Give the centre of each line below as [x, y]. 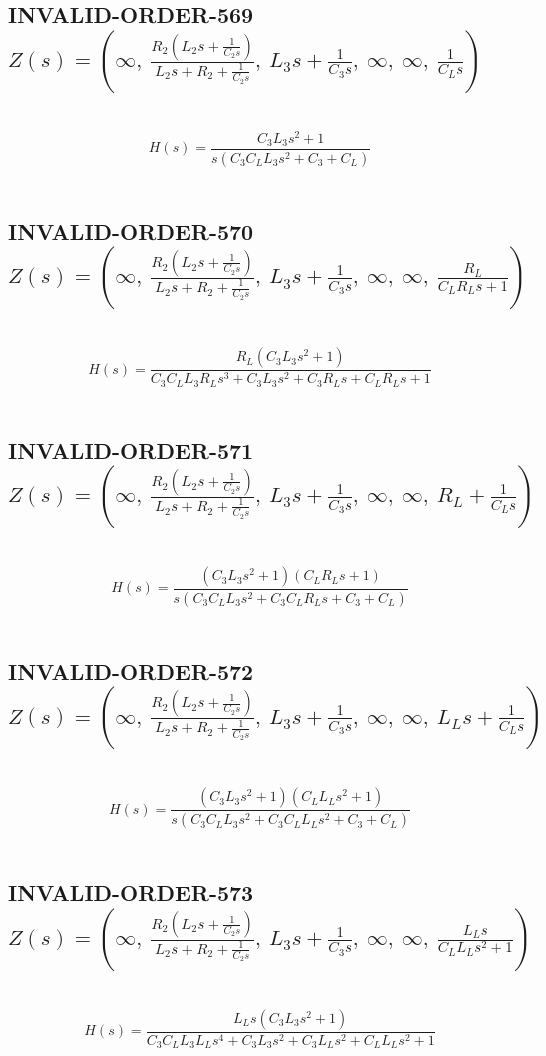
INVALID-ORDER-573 [131, 892]
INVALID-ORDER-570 [131, 230]
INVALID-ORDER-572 [131, 670]
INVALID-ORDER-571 [131, 449]
